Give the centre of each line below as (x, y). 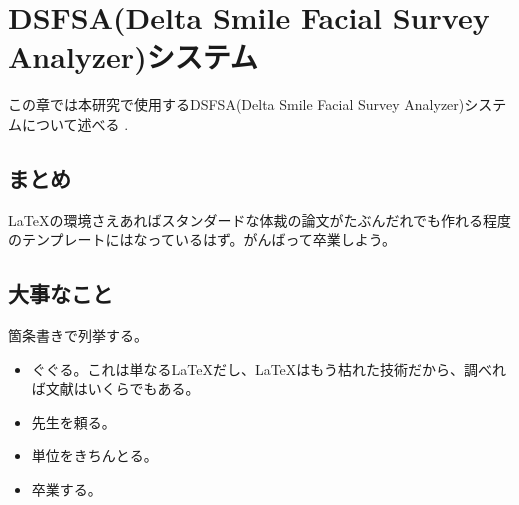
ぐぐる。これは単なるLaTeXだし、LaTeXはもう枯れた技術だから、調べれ (268, 368)
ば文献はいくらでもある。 (115, 388)
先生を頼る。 (73, 421)
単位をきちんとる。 (94, 455)
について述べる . (75, 123)
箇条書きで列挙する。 (78, 335)
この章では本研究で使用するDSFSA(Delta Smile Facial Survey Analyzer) (236, 104)
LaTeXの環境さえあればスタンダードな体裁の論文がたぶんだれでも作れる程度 (259, 219)
